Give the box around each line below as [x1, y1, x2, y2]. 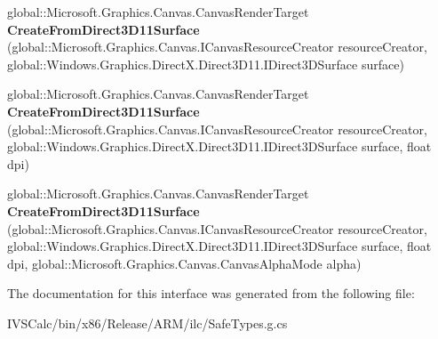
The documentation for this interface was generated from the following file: [7, 284, 415, 303]
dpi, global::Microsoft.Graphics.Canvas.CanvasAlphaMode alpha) [7, 254, 362, 272]
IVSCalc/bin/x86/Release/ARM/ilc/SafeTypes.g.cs [7, 313, 288, 332]
